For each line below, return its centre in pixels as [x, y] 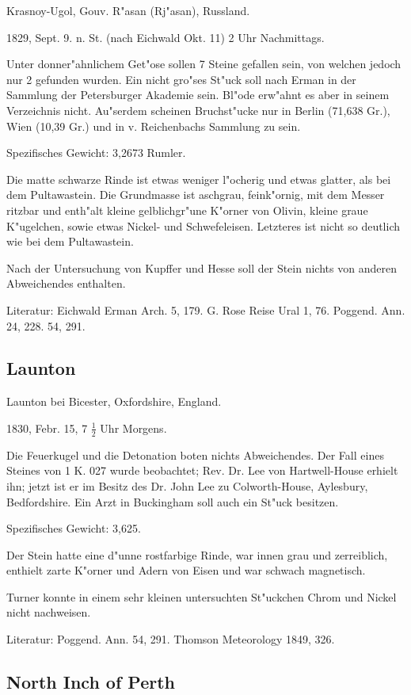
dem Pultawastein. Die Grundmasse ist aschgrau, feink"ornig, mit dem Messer [196, 195]
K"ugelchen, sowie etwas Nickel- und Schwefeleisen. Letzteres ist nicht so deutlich [203, 225]
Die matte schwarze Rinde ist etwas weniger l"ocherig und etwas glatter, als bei [199, 179]
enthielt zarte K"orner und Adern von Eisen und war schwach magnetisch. [186, 570]
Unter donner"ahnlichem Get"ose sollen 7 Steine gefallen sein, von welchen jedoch [204, 64]
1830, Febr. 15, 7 [47, 428]
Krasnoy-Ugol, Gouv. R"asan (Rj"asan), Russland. [128, 10]
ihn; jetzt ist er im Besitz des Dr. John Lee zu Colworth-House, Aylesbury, [187, 485]
